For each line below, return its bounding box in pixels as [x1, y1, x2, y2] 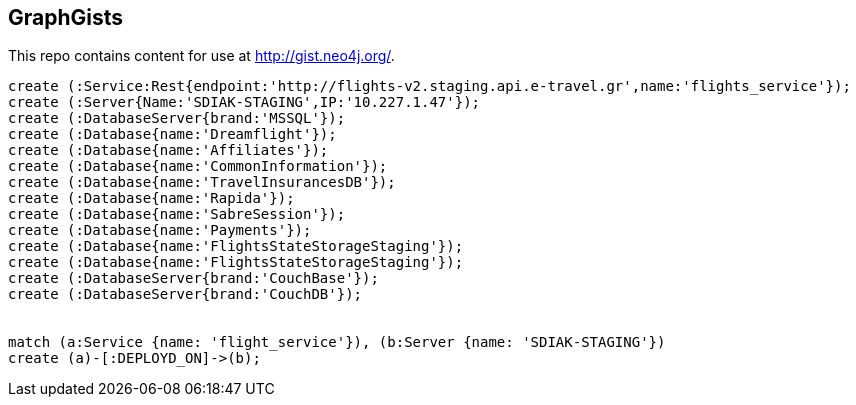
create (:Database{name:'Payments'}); [8, 222, 312, 239]
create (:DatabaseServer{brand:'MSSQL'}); [8, 110, 346, 127]
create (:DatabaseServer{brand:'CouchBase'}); [8, 270, 379, 287]
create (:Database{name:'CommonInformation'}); [8, 158, 388, 175]
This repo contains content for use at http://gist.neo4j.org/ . [8, 47, 395, 65]
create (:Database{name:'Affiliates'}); [8, 142, 329, 159]
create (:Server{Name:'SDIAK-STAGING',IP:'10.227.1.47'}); [8, 94, 481, 111]
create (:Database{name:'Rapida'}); [8, 190, 295, 207]
